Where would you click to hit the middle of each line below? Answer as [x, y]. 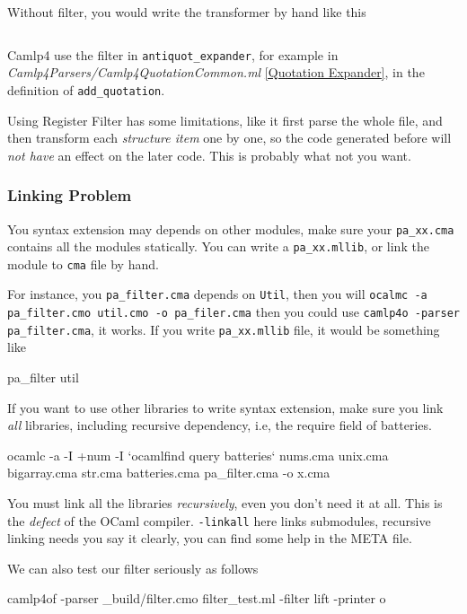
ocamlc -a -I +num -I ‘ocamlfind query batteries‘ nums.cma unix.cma [198, 455]
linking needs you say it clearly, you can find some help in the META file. [210, 538]
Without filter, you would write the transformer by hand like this [187, 12]
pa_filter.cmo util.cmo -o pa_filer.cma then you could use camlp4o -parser [233, 312]
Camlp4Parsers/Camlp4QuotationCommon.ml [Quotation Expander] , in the [216, 72]
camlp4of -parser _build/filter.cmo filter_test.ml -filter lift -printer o [197, 598]
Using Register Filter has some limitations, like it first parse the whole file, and [225, 120]
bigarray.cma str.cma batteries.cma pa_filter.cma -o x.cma [169, 473]
